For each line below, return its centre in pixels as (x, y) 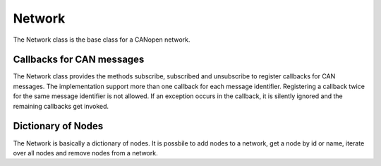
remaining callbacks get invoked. (61, 106)
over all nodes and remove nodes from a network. (85, 153)
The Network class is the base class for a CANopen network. (102, 40)
